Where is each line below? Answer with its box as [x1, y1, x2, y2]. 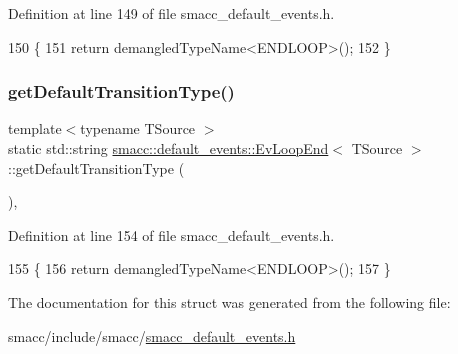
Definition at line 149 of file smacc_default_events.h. [8, 3, 335, 23]
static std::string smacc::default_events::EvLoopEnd [8, 138, 329, 158]
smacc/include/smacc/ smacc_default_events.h [8, 325, 296, 346]
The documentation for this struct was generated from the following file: [8, 291, 451, 312]
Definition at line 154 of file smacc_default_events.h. [8, 224, 335, 245]
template [8, 118, 62, 139]
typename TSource [80, 118, 196, 139]
